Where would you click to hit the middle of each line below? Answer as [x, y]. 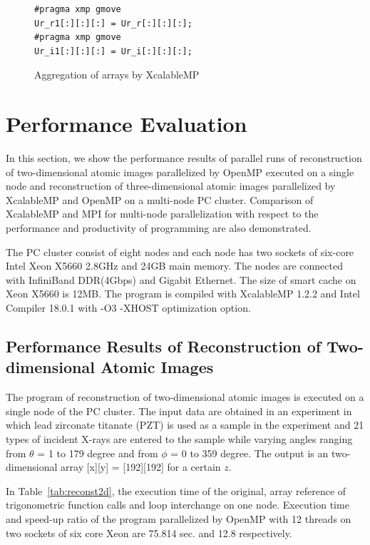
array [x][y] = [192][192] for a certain [141, 467]
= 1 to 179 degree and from [98, 453]
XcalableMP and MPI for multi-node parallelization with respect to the [162, 214]
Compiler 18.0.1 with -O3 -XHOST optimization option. [128, 308]
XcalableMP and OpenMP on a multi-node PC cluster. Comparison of [160, 199]
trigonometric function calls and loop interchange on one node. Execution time [178, 505]
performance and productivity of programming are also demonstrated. [159, 228]
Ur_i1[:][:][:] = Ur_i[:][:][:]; [113, 51]
